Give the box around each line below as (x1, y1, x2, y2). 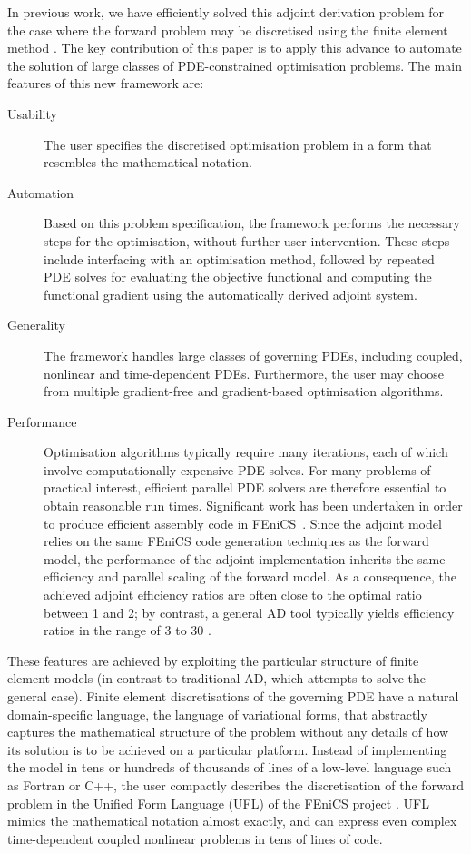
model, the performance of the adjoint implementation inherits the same (44, 549, 446, 568)
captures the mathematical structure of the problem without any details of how (7, 722, 449, 741)
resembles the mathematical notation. (44, 153, 253, 172)
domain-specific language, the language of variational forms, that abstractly (7, 704, 427, 723)
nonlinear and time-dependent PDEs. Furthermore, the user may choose (44, 363, 445, 382)
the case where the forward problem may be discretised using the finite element (7, 20, 448, 39)
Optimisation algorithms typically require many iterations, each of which (44, 442, 448, 462)
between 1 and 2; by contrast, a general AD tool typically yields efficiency (44, 602, 455, 621)
